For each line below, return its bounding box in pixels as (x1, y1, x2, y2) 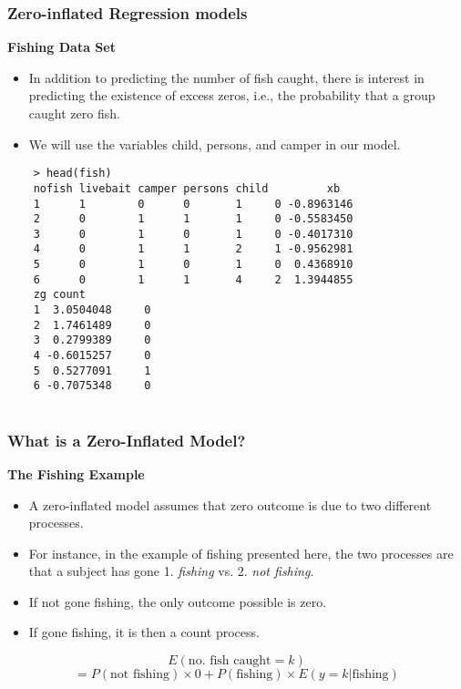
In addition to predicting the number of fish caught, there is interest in (28, 67, 425, 87)
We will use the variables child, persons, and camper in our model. (28, 134, 401, 153)
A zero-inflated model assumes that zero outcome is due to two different (28, 495, 432, 514)
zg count (33, 288, 86, 302)
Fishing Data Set (7, 37, 116, 57)
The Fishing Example (7, 464, 145, 483)
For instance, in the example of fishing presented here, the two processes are (28, 543, 454, 562)
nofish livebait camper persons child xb (33, 181, 341, 195)
